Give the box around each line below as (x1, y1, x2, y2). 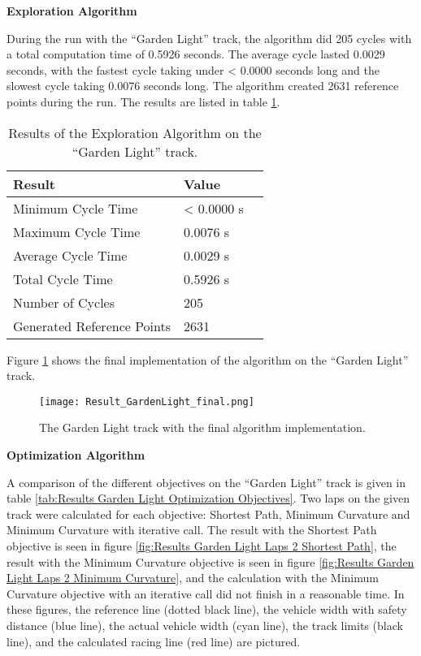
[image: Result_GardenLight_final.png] (39, 395, 254, 408)
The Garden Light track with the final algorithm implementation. (39, 419, 366, 436)
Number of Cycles (13, 292, 115, 312)
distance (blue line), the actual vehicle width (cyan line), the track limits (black (7, 616, 403, 633)
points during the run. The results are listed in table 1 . (7, 93, 280, 110)
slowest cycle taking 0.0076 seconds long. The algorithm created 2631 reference (7, 77, 399, 94)
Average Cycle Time (13, 245, 128, 265)
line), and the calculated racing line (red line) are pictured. (7, 632, 301, 650)
